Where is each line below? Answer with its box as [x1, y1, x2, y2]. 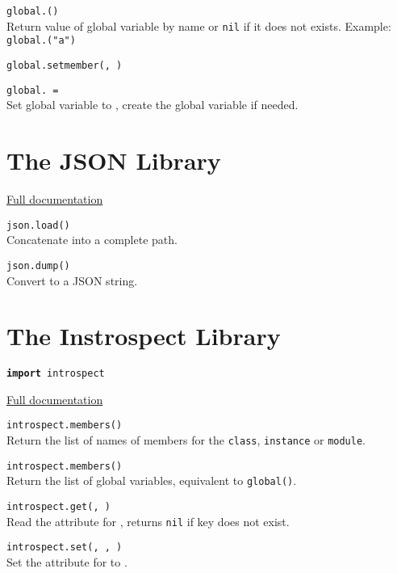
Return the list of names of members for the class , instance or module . [6, 432, 366, 449]
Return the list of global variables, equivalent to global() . [6, 472, 297, 489]
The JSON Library [6, 144, 221, 177]
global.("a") [6, 35, 76, 47]
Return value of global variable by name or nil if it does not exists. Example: [6, 17, 391, 34]
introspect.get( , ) [6, 501, 111, 513]
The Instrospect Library [6, 319, 281, 352]
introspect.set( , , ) [6, 541, 123, 554]
